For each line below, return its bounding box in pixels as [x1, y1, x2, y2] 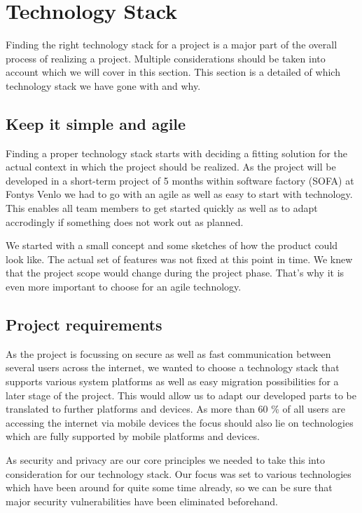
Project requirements [6, 314, 162, 335]
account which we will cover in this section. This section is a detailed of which [6, 65, 340, 79]
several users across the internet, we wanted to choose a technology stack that [6, 360, 340, 375]
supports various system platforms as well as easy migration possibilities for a [6, 374, 339, 389]
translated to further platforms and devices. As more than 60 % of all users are [6, 401, 345, 416]
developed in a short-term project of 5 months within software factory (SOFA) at [6, 173, 354, 187]
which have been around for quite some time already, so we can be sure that [6, 480, 333, 495]
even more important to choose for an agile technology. [6, 279, 242, 294]
